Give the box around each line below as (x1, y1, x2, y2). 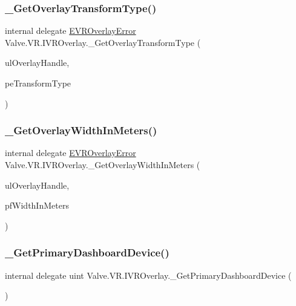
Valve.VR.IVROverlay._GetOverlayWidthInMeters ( (5, 158, 200, 171)
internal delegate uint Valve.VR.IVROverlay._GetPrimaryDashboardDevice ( (5, 269, 292, 281)
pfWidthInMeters (5, 199, 69, 212)
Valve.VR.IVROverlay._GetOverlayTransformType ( (5, 36, 201, 48)
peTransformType (5, 77, 71, 89)
